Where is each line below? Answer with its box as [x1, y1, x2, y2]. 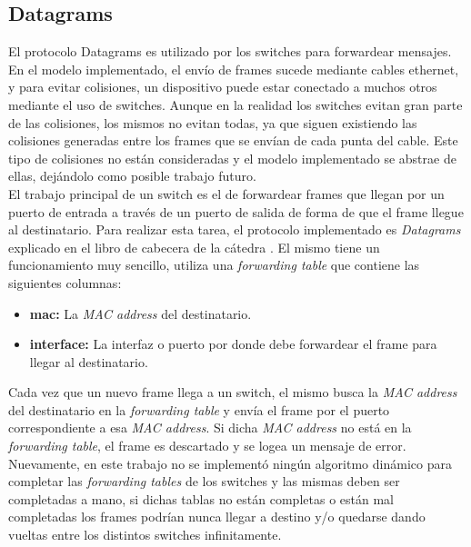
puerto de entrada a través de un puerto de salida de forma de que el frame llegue [8, 202, 464, 221]
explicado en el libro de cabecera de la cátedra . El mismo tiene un [8, 237, 380, 256]
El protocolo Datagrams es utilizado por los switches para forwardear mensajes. [8, 42, 452, 61]
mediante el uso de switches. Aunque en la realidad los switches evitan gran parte [8, 94, 463, 114]
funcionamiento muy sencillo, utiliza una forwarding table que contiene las [8, 255, 420, 274]
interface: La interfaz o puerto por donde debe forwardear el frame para [29, 334, 437, 353]
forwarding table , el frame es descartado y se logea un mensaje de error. [8, 436, 406, 455]
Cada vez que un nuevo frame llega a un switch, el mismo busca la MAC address [8, 383, 457, 402]
